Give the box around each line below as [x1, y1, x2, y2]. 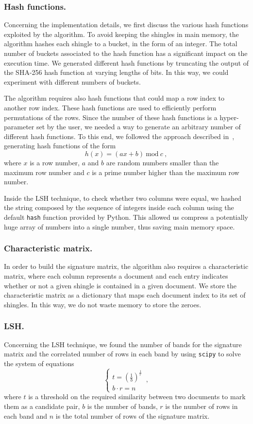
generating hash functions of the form [4, 141, 116, 151]
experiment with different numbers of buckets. [4, 76, 141, 87]
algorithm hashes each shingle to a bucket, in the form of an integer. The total [4, 38, 237, 49]
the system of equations [4, 358, 74, 368]
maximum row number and [4, 167, 84, 177]
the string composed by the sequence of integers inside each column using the [4, 202, 234, 212]
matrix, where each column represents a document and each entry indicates [4, 270, 228, 281]
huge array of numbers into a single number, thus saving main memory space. [4, 221, 235, 231]
